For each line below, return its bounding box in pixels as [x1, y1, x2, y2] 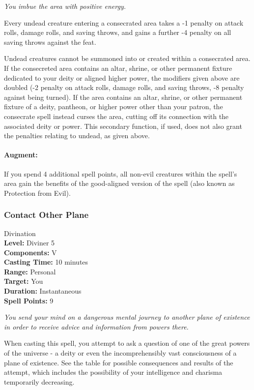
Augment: [4, 150, 38, 160]
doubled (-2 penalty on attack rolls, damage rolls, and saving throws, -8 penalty [4, 82, 244, 92]
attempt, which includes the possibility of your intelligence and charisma [4, 367, 223, 377]
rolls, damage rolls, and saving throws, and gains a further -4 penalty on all [4, 27, 231, 37]
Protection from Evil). [4, 187, 71, 198]
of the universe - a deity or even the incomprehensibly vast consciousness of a [4, 348, 237, 358]
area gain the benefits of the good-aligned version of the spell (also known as [4, 178, 235, 188]
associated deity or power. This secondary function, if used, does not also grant [4, 120, 242, 131]
